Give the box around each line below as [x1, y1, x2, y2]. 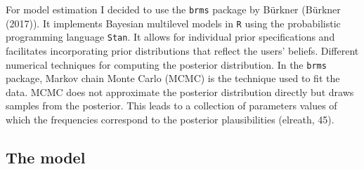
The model [6, 146, 86, 168]
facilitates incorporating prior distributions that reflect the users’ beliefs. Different [6, 43, 359, 58]
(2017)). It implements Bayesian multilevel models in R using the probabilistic [6, 15, 341, 30]
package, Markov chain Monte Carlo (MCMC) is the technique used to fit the [6, 71, 340, 86]
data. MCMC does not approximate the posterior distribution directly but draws [6, 84, 354, 99]
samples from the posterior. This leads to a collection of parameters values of [6, 98, 337, 113]
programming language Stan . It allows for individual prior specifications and [6, 29, 335, 44]
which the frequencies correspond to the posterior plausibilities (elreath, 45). [6, 112, 334, 126]
